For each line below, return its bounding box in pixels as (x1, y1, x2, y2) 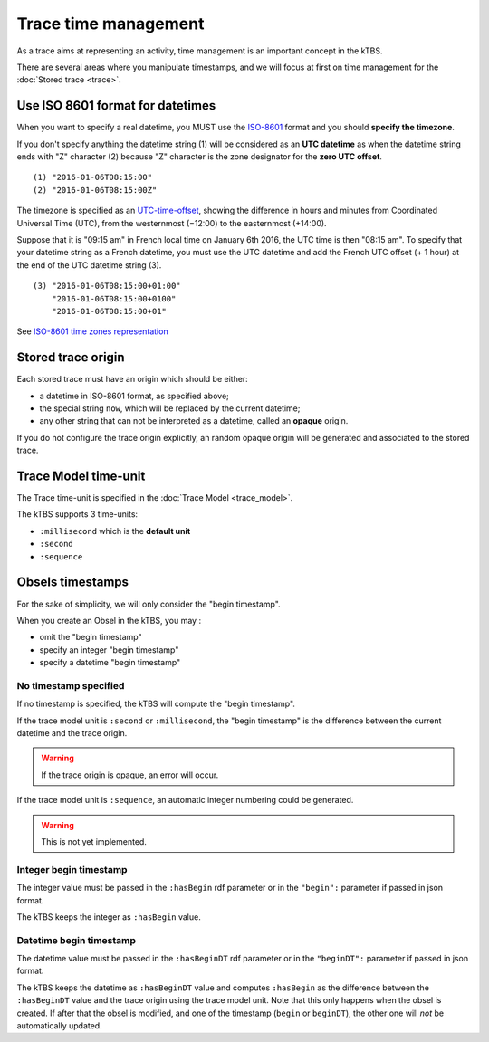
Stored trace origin (16, 349, 126, 366)
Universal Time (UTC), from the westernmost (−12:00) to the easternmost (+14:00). (16, 217, 327, 228)
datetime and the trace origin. (16, 728, 128, 739)
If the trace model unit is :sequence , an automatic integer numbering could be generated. (16, 795, 354, 806)
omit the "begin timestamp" (39, 632, 142, 643)
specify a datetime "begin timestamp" (39, 657, 181, 668)
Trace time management (16, 14, 205, 33)
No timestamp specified (16, 679, 125, 692)
